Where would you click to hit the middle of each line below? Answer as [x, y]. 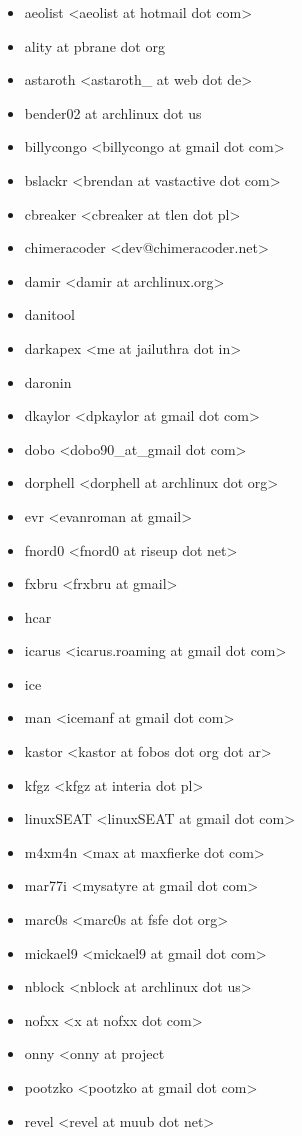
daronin [48, 381]
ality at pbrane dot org [94, 45]
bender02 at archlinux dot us [113, 112]
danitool [49, 314]
